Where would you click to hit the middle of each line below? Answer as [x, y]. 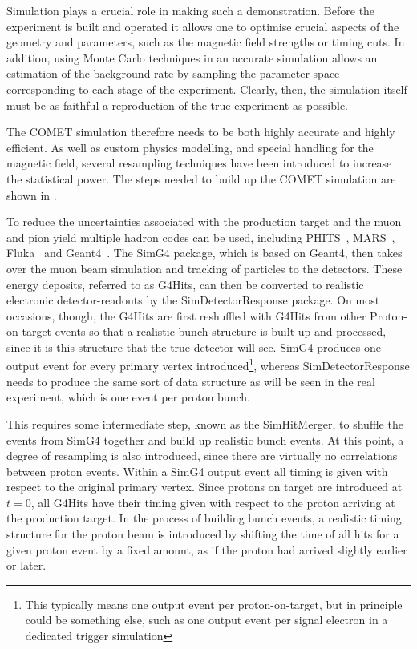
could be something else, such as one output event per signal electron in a [206, 620]
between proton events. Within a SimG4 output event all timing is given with [197, 471]
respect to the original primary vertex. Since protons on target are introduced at [204, 487]
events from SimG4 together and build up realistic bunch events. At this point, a [205, 439]
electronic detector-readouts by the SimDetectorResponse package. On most [193, 300]
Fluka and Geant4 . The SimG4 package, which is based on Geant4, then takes [204, 253]
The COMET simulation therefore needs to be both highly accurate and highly [201, 132]
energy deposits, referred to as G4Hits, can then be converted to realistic [185, 284]
